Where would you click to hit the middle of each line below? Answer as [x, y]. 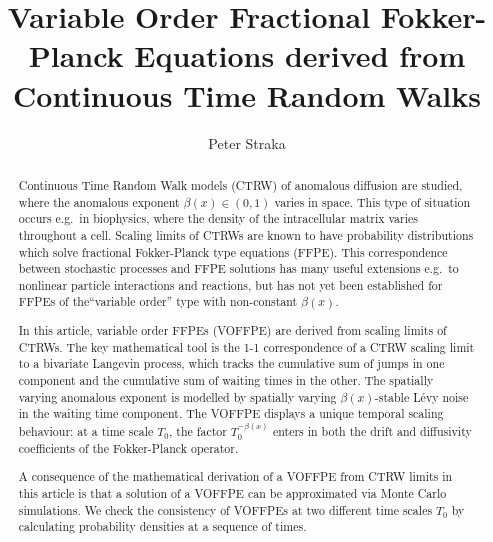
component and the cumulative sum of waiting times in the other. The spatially [226, 380]
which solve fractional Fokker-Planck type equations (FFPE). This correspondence [233, 251]
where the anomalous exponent [99, 201]
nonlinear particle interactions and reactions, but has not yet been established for [230, 284]
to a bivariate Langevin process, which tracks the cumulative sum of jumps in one [231, 363]
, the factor [198, 431]
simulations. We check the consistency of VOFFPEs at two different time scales [225, 509]
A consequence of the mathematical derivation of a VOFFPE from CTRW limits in [235, 476]
